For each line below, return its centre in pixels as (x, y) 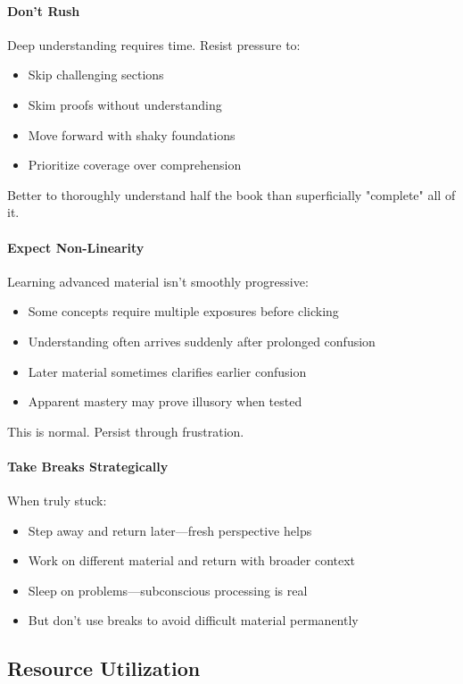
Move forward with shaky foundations (132, 134)
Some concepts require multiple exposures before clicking (183, 311)
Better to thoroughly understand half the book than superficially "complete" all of (231, 194)
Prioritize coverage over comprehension (135, 165)
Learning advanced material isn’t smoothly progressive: (158, 281)
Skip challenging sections (96, 75)
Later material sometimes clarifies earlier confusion (167, 371)
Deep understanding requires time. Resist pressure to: (154, 44)
